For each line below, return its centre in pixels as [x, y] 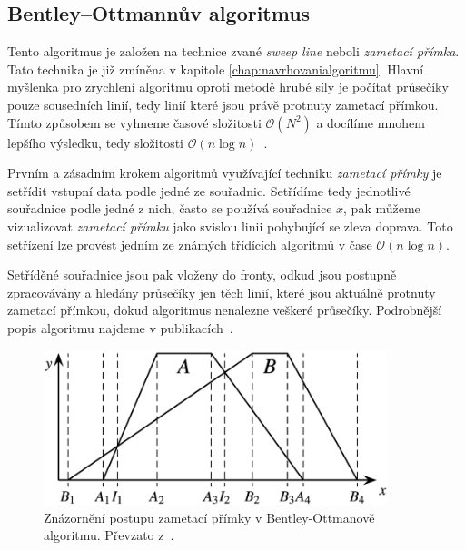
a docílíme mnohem [371, 122]
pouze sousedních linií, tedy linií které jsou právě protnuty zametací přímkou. [223, 104]
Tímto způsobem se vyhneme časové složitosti [134, 122]
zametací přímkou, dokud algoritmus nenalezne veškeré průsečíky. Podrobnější [225, 310]
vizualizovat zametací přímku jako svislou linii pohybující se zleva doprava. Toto [230, 226]
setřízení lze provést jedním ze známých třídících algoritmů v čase [190, 244]
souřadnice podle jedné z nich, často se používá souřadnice [170, 208]
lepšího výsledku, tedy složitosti [95, 142]
